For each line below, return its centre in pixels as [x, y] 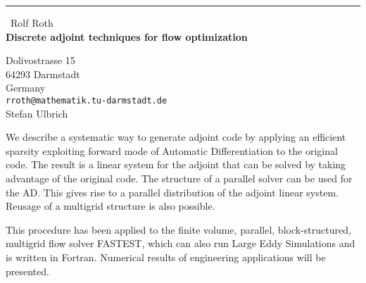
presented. [27, 271]
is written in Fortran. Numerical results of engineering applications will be [166, 257]
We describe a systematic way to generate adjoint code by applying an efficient [176, 137]
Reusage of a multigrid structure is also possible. [111, 206]
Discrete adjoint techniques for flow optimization [127, 36]
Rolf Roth [32, 23]
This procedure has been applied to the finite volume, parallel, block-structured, [178, 229]
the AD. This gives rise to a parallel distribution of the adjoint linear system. [172, 192]
